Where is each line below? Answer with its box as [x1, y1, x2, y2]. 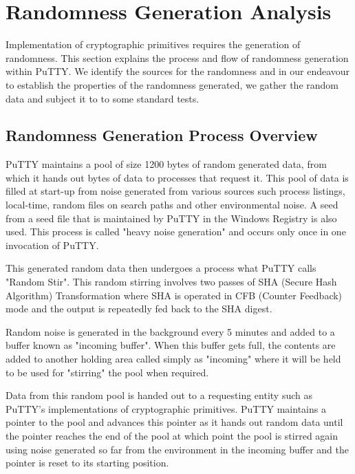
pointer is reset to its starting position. [6, 455, 169, 470]
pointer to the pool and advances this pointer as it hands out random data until [6, 415, 343, 429]
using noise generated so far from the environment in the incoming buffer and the [6, 442, 349, 456]
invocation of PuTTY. [6, 237, 99, 252]
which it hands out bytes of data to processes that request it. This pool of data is [6, 170, 349, 184]
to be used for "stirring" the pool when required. [6, 365, 209, 379]
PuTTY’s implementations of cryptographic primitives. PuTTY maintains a [6, 401, 326, 416]
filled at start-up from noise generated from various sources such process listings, [6, 184, 345, 198]
